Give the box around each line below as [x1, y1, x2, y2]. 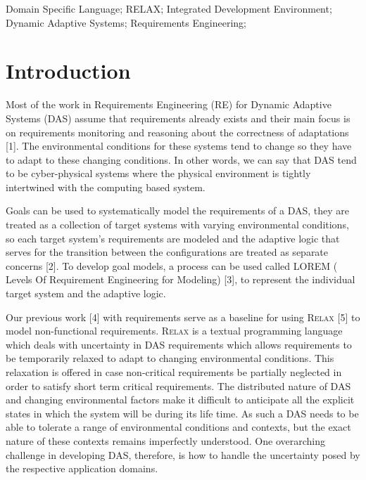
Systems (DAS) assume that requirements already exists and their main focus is [6, 110, 351, 125]
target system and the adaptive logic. [6, 286, 166, 301]
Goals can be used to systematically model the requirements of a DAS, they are [6, 203, 350, 218]
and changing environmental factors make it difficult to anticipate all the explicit [6, 392, 355, 407]
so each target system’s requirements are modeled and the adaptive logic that [6, 231, 340, 245]
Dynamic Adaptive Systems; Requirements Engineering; [6, 15, 246, 30]
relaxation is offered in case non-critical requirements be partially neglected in [6, 365, 342, 379]
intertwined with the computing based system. [6, 179, 206, 194]
